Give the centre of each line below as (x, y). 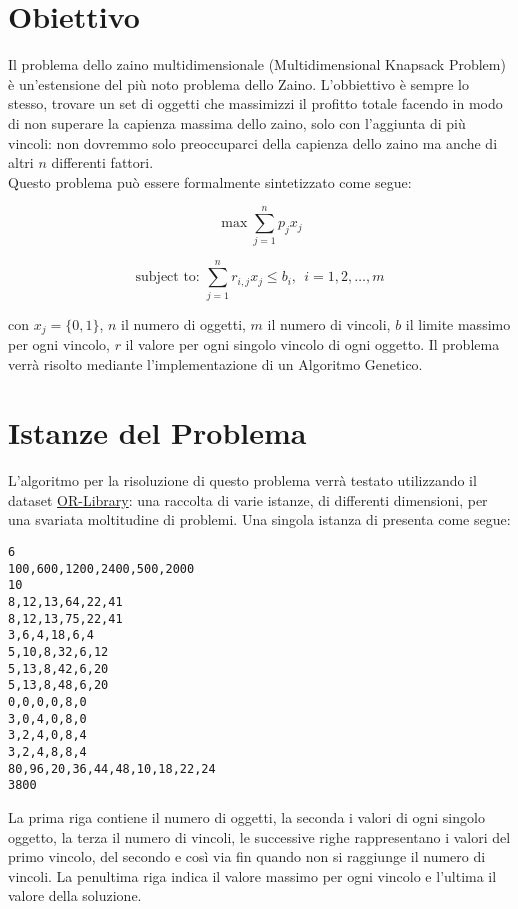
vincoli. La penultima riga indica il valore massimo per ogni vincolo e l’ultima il (252, 875)
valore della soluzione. (75, 895)
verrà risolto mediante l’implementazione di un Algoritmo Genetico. (215, 363)
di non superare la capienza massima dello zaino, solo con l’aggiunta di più (237, 122)
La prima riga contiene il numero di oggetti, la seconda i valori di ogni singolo (246, 816)
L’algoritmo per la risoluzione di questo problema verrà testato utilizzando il (242, 480)
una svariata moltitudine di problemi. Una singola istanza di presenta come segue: (259, 519)
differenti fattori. (102, 162)
